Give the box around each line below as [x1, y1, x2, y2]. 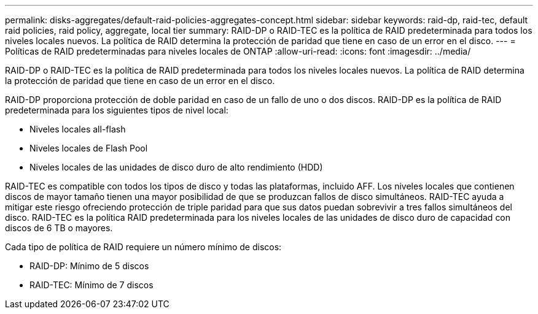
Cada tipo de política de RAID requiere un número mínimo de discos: [5, 242, 282, 252]
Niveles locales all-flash [29, 124, 126, 134]
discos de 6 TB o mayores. [5, 223, 113, 233]
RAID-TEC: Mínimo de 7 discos [29, 280, 154, 290]
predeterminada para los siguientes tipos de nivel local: [5, 105, 228, 115]
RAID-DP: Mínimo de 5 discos [29, 261, 149, 271]
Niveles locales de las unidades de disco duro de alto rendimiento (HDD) [29, 162, 323, 172]
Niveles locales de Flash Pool [29, 143, 148, 153]
